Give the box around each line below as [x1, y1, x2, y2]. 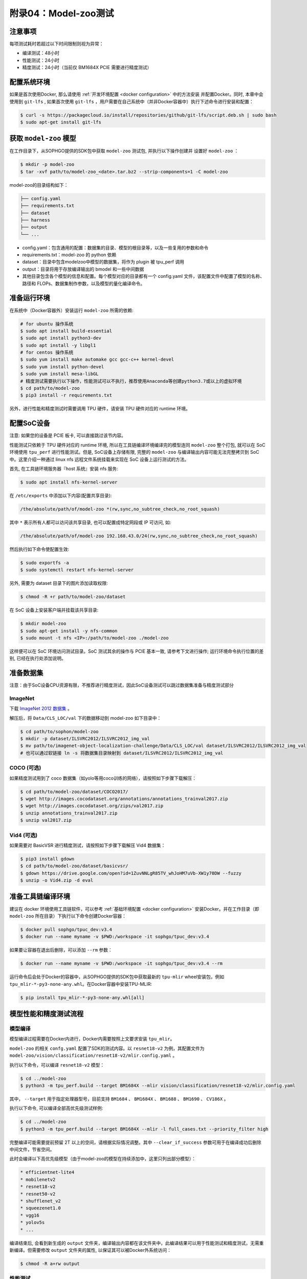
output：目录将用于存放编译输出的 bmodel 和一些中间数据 [22, 266, 144, 272]
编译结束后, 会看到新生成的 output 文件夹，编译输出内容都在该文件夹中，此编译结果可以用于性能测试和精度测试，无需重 [9, 1240, 264, 1246]
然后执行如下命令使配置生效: [9, 546, 70, 552]
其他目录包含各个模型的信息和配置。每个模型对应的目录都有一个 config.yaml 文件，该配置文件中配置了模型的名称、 [22, 273, 265, 279]
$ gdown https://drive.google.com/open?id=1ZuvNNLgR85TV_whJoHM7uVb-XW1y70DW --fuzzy [20, 870, 242, 876]
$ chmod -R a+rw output [20, 1261, 80, 1266]
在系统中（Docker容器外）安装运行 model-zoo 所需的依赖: [9, 307, 134, 313]
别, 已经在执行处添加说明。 [9, 655, 66, 661]
